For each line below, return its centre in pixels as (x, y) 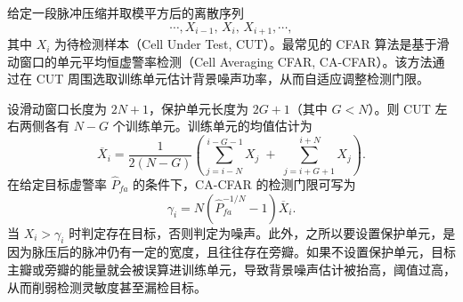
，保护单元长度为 (199, 108)
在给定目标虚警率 (57, 183)
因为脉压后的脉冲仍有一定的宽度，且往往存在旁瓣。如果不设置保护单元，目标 (231, 252)
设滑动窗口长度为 (57, 108)
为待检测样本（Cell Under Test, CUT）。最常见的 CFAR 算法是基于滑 (252, 44)
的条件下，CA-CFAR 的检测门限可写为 (244, 183)
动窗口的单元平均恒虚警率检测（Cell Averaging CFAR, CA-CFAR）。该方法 (220, 61)
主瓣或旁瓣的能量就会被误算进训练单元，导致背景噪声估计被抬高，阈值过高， (231, 269)
